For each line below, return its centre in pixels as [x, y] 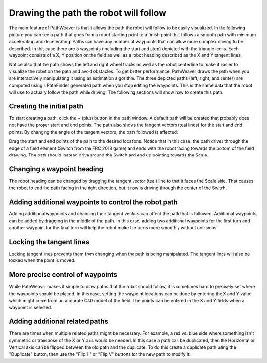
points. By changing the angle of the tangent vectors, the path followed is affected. [93, 132]
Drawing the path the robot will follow [88, 13]
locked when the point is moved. [42, 260]
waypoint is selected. [31, 308]
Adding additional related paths [59, 322]
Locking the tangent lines [49, 242]
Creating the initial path [46, 106]
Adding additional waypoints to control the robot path [93, 202]
